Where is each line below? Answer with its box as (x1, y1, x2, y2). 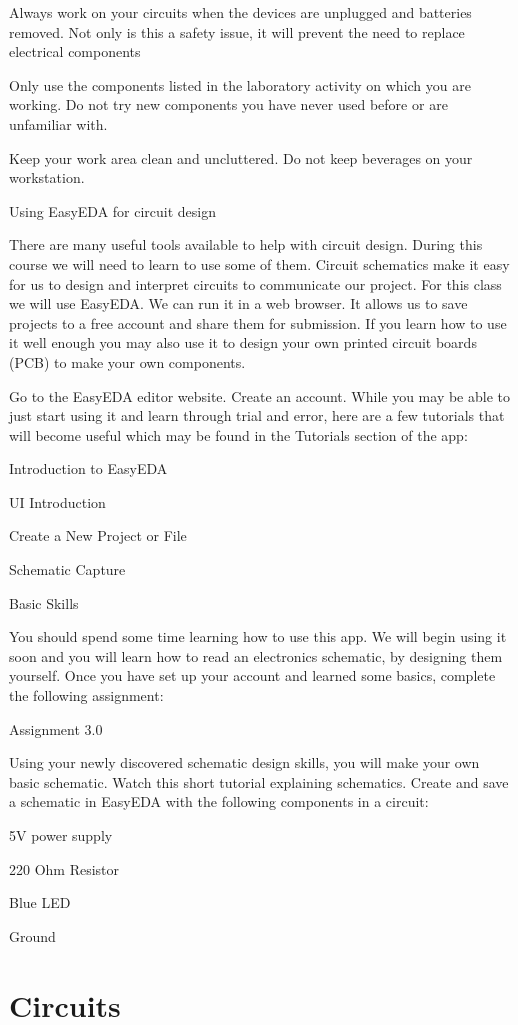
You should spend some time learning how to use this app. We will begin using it (9, 626, 507, 647)
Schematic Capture (9, 559, 126, 580)
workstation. (9, 167, 85, 188)
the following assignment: (9, 685, 164, 706)
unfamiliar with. (9, 113, 108, 134)
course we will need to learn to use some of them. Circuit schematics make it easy (9, 253, 510, 274)
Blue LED (9, 892, 71, 913)
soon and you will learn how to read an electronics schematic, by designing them (9, 645, 503, 666)
